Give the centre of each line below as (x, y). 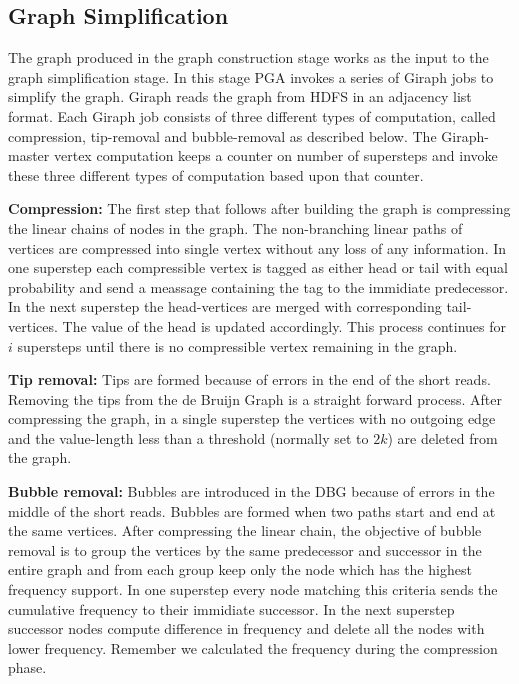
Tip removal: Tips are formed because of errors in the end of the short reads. (249, 379)
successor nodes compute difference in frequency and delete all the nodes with (246, 628)
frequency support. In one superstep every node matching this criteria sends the (253, 589)
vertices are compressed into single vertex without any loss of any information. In (257, 247)
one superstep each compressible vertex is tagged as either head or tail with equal (258, 267)
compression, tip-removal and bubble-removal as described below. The (222, 135)
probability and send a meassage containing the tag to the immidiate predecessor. (258, 286)
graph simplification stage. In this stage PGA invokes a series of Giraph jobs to (251, 76)
